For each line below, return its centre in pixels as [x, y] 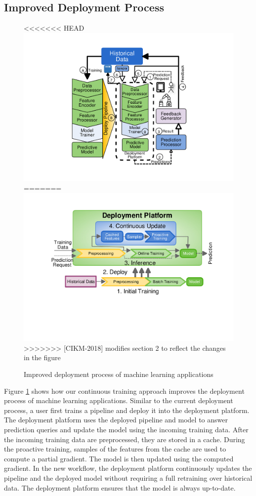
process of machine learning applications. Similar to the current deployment [119, 400]
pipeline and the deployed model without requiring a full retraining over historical [128, 478]
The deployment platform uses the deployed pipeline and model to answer [116, 420]
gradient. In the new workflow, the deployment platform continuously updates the [128, 468]
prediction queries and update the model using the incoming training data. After [126, 430]
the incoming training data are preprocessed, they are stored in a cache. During [125, 439]
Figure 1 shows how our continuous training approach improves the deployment [124, 391]
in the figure [42, 357]
